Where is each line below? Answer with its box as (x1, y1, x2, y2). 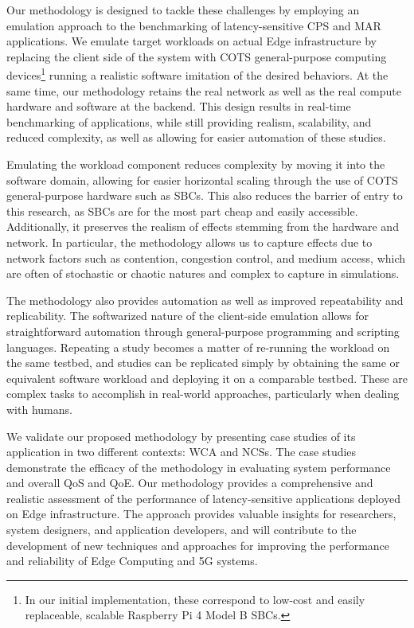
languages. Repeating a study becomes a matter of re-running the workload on (6, 338, 390, 355)
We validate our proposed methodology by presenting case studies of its (6, 427, 356, 444)
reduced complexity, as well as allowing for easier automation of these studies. (6, 129, 386, 146)
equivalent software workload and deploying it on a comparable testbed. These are (6, 369, 408, 386)
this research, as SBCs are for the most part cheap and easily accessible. (6, 202, 358, 219)
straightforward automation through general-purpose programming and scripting (6, 322, 400, 339)
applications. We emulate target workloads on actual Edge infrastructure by (6, 33, 377, 49)
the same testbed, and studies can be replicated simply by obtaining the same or (6, 354, 400, 371)
